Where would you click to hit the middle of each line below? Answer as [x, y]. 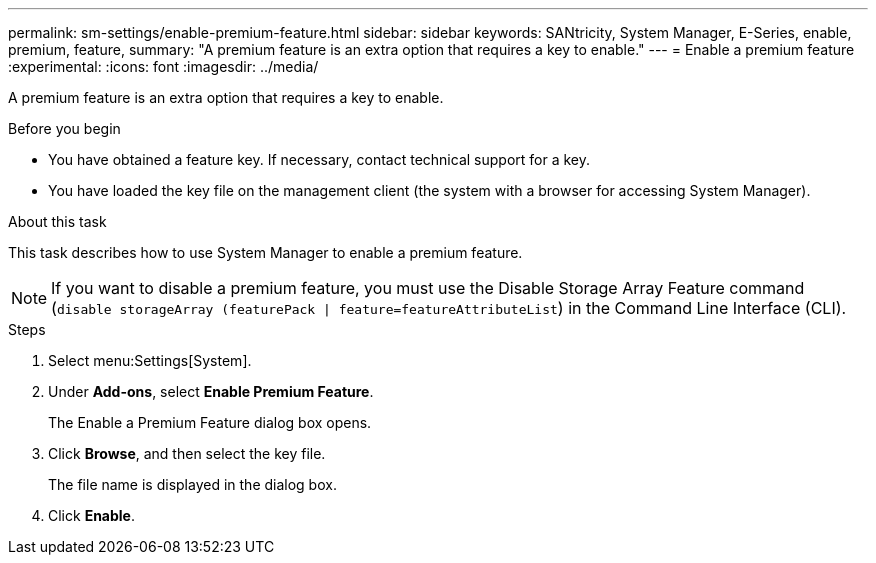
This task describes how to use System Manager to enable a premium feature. [265, 252]
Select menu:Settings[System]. [150, 360]
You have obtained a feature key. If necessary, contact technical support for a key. [319, 159]
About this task [57, 221]
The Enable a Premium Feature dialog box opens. [210, 422]
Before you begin [64, 128]
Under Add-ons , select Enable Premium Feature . [211, 391]
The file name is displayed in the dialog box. [192, 484]
